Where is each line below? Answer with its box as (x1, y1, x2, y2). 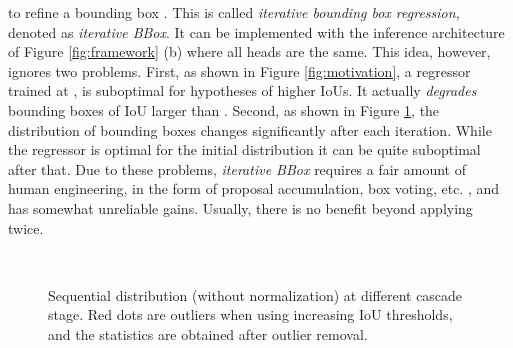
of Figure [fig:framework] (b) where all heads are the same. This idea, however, (8, 41, 491, 62)
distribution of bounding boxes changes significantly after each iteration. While (8, 119, 492, 140)
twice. (8, 217, 44, 238)
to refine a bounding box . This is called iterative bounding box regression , (8, 2, 460, 22)
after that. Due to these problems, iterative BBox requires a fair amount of (8, 158, 467, 179)
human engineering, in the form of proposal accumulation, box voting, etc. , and (8, 178, 500, 199)
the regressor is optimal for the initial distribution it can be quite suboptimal (8, 139, 481, 160)
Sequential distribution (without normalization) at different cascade (48, 284, 463, 305)
